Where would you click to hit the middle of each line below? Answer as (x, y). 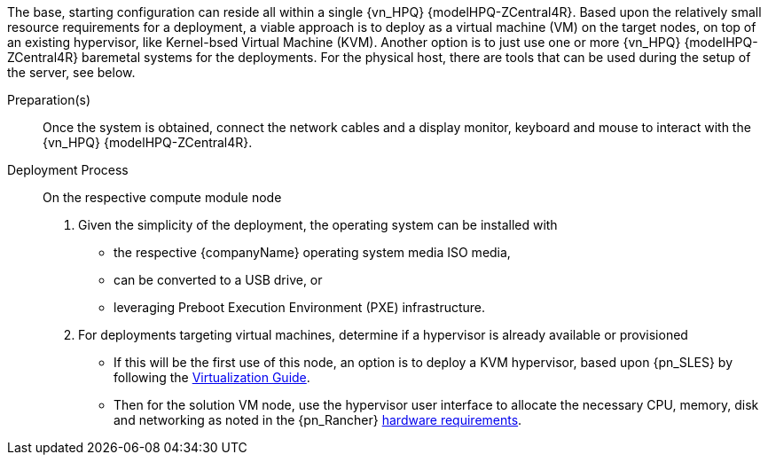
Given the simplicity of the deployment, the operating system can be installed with (318, 225)
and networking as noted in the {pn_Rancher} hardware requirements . (318, 420)
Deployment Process (68, 170)
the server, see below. (71, 72)
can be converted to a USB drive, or (218, 280)
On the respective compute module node (162, 197)
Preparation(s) (49, 100)
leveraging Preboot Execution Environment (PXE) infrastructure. (300, 307)
